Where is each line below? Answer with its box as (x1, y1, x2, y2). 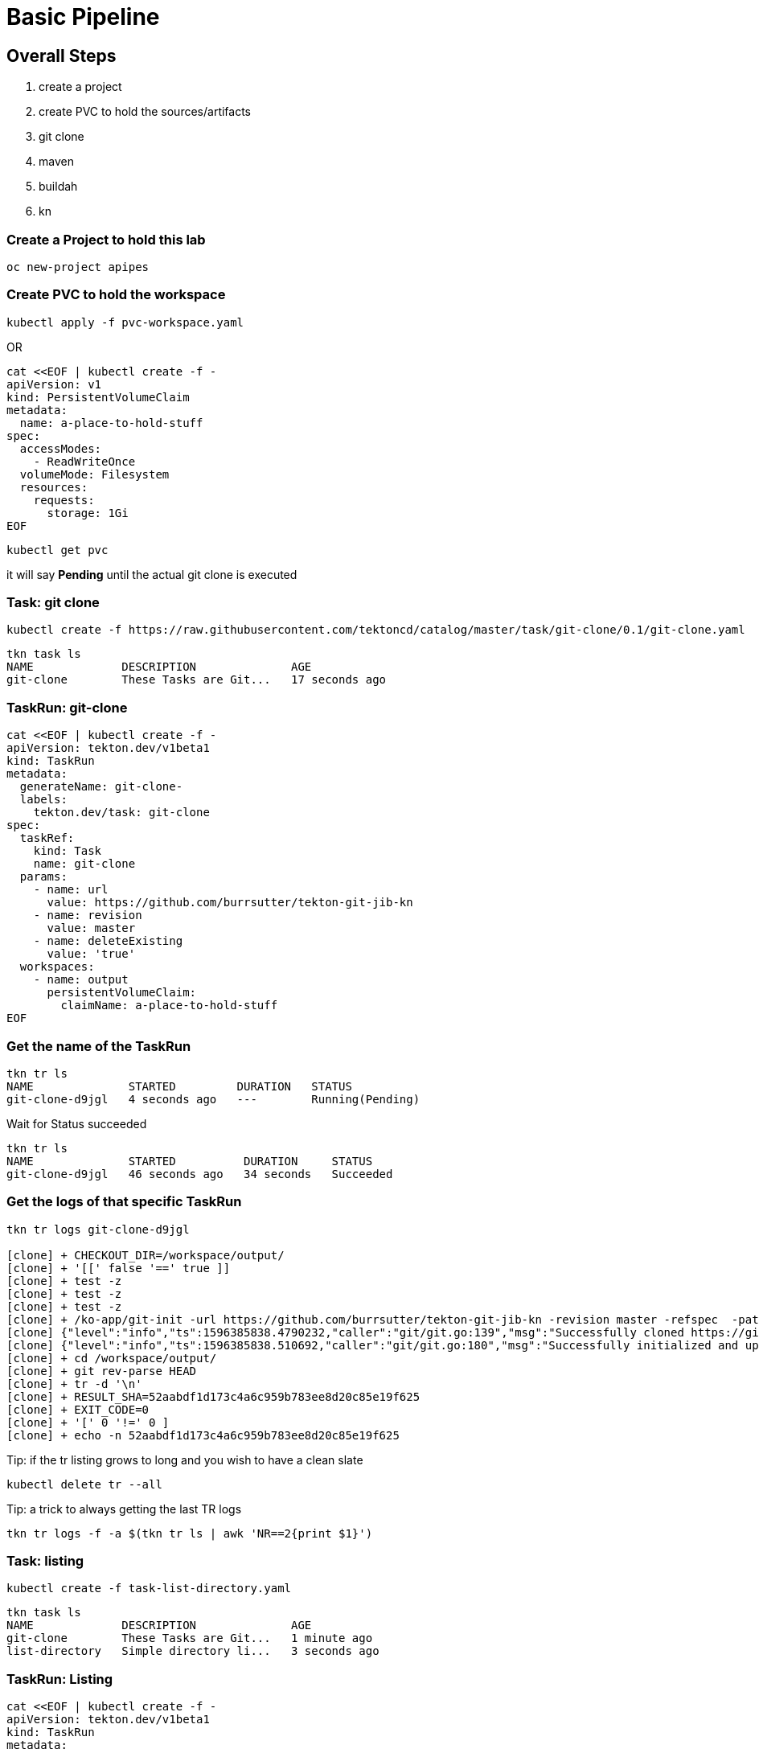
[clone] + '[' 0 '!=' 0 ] (6, 1415, 170, 1429)
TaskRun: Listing (6, 1670, 113, 1687)
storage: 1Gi (47, 506, 129, 519)
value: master (47, 922, 136, 935)
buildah (39, 179, 78, 194)
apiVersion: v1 (6, 377, 102, 391)
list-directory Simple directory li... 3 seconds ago (6, 1644, 379, 1658)
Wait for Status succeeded (6, 1116, 147, 1131)
